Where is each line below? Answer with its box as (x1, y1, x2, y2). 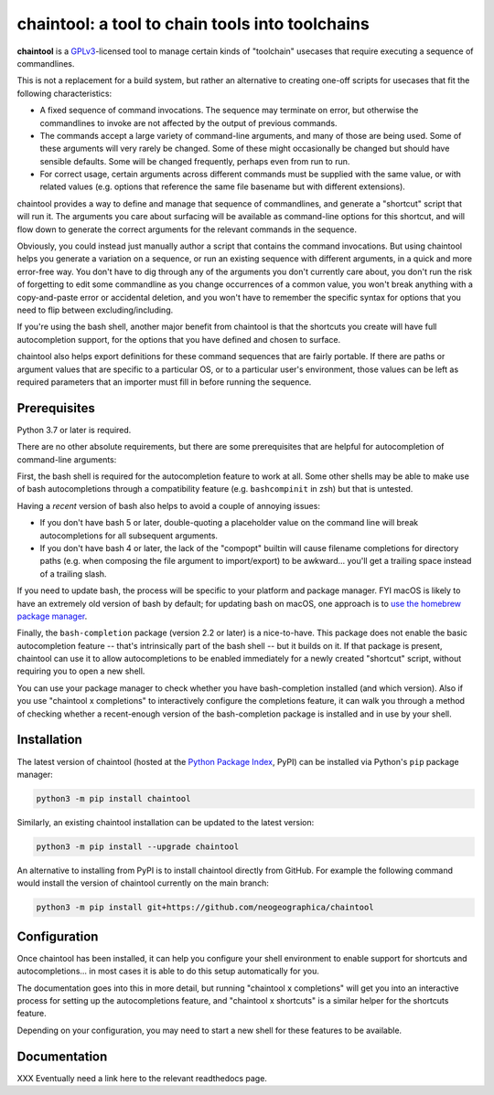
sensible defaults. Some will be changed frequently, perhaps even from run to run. (39, 155, 350, 166)
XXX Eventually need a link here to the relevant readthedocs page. (16, 1072, 267, 1083)
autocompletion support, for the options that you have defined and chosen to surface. (16, 334, 341, 345)
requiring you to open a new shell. (16, 665, 145, 676)
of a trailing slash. (39, 568, 107, 579)
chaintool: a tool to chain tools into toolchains (16, 14, 370, 34)
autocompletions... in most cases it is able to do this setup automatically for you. (16, 965, 319, 977)
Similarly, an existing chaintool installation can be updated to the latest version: (16, 816, 315, 827)
